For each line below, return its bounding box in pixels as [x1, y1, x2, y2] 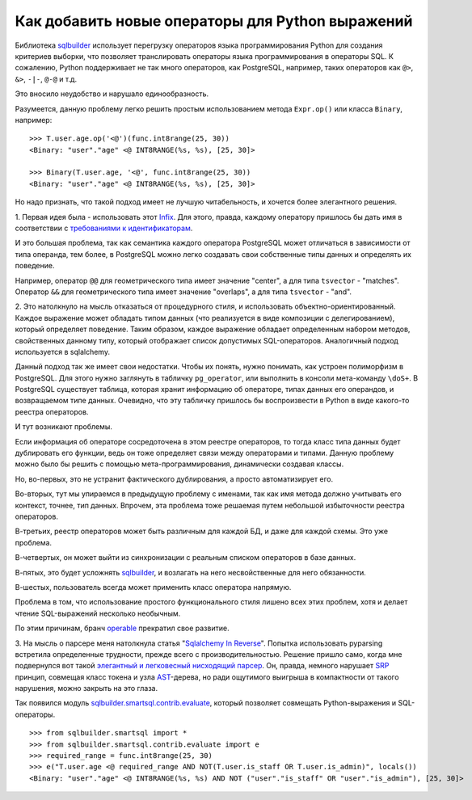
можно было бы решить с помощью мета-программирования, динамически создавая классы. [15, 459, 344, 469]
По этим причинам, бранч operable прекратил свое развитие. [15, 623, 230, 634]
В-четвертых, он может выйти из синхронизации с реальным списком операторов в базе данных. [15, 553, 356, 562]
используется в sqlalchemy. [15, 347, 111, 356]
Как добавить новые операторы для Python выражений [15, 12, 413, 30]
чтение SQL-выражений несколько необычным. [15, 608, 181, 618]
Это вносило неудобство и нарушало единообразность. [15, 89, 209, 99]
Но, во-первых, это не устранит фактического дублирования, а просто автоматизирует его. [15, 474, 334, 484]
